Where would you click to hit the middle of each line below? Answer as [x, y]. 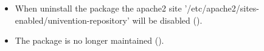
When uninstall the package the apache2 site [98, 8]
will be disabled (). [167, 20]
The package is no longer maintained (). [89, 40]
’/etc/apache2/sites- [222, 8]
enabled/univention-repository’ [72, 20]
